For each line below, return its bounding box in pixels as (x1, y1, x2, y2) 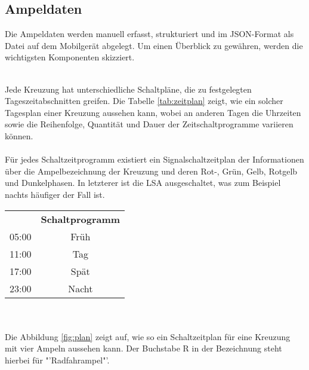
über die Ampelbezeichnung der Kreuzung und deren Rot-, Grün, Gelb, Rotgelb (5, 164, 298, 177)
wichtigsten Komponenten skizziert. (5, 51, 135, 63)
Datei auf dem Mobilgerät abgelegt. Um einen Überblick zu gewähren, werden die (5, 39, 303, 51)
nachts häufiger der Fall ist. (5, 188, 105, 200)
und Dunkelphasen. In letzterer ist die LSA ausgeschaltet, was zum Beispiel (5, 176, 281, 189)
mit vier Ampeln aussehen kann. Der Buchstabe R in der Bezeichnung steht (5, 342, 282, 354)
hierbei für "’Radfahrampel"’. (5, 353, 110, 366)
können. (5, 129, 33, 142)
